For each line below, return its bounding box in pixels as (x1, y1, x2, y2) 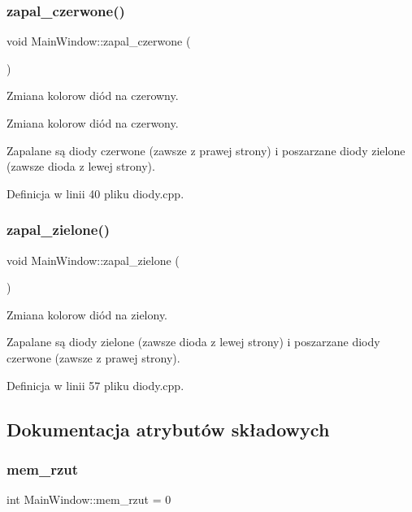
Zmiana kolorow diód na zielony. (7, 306, 168, 323)
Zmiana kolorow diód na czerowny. (7, 87, 179, 104)
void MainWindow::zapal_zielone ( (7, 251, 180, 268)
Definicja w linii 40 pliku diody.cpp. (7, 184, 184, 202)
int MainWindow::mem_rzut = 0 (7, 491, 171, 508)
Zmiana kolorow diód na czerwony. (7, 115, 179, 131)
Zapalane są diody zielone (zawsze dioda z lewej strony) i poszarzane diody (7, 333, 380, 350)
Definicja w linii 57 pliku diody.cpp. (7, 376, 184, 393)
